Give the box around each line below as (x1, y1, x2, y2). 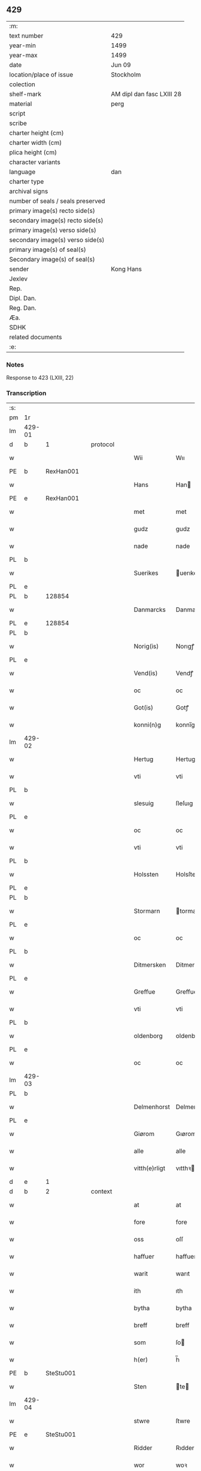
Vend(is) (133, 669, 158, 678)
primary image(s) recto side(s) (9, 206, 96, 215)
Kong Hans (111, 264, 142, 273)
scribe (9, 119, 27, 127)
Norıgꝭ (175, 642, 194, 651)
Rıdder (175, 1444, 194, 1452)
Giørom (133, 1130, 154, 1138)
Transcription (6, 389, 47, 397)
